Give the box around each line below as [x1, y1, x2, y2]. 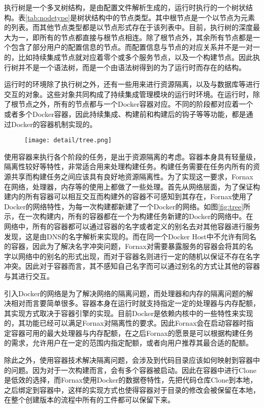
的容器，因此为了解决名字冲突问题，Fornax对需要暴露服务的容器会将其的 [4, 241, 246, 252]
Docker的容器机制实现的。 [11, 118, 97, 129]
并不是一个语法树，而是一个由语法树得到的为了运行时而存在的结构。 [18, 61, 246, 72]
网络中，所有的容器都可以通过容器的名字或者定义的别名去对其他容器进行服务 [4, 221, 260, 231]
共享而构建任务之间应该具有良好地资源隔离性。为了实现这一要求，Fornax [11, 171, 253, 181]
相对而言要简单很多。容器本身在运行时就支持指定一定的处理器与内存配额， [11, 298, 260, 308]
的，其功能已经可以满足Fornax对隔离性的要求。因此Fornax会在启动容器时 [4, 318, 247, 328]
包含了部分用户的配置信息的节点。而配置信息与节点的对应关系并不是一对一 [11, 42, 260, 52]
